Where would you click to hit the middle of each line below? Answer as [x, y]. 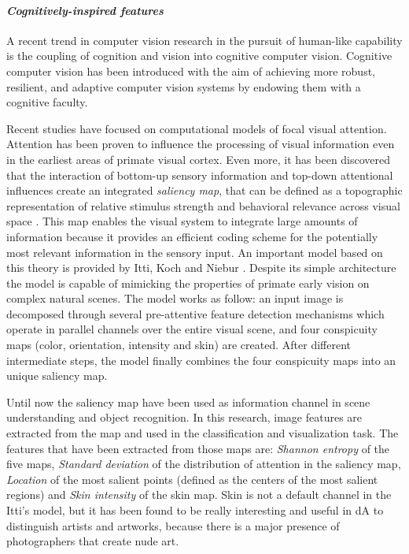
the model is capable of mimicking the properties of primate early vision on [188, 283]
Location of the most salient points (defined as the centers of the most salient [192, 479]
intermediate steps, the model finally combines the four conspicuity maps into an [201, 360]
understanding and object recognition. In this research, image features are [184, 417]
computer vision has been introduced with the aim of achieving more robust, [191, 71]
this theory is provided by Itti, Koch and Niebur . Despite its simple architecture [201, 268]
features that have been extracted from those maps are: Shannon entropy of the [198, 448]
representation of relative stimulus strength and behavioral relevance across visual [203, 205]
